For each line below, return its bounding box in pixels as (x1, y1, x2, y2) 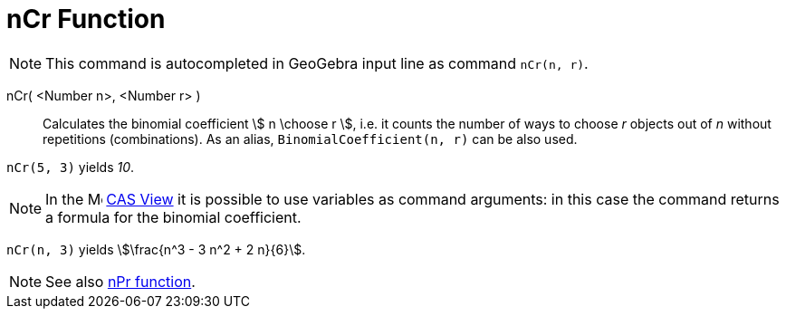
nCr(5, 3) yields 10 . (6, 158, 135, 175)
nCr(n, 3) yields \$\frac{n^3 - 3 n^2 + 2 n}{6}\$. (6, 241, 306, 257)
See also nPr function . (45, 272, 196, 291)
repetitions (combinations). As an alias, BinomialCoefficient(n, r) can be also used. (43, 130, 578, 147)
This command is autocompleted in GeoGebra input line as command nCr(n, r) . (45, 53, 589, 72)
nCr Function (6, 4, 166, 34)
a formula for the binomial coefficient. (45, 207, 302, 226)
